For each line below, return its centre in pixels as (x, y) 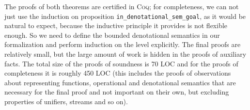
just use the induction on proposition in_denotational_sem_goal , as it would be (125, 16)
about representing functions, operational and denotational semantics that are (120, 82)
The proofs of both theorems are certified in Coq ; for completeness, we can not (122, 6)
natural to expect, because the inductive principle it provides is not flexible (116, 25)
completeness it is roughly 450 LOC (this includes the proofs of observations (118, 73)
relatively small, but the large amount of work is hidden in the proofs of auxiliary (125, 54)
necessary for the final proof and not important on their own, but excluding (117, 92)
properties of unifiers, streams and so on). (66, 101)
